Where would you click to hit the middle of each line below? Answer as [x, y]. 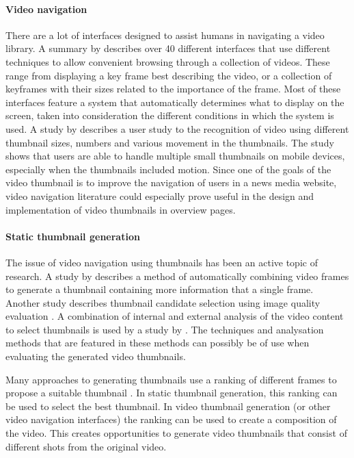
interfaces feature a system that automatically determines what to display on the [175, 102]
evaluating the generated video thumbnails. [96, 356]
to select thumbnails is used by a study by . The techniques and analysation [165, 329]
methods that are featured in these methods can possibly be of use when [158, 343]
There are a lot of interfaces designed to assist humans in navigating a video [165, 35]
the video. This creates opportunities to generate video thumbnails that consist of [176, 433]
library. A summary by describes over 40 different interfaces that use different [168, 48]
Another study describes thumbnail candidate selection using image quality [163, 302]
